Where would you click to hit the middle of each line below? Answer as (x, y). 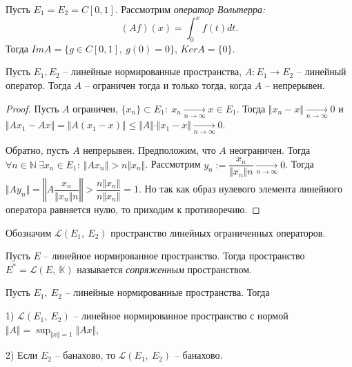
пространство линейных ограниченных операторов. (218, 232)
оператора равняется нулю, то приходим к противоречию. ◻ (133, 209)
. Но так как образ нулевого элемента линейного (241, 189)
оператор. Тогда (38, 85)
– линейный (321, 71)
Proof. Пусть (32, 108)
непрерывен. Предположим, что (149, 150)
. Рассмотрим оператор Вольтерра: (190, 9)
